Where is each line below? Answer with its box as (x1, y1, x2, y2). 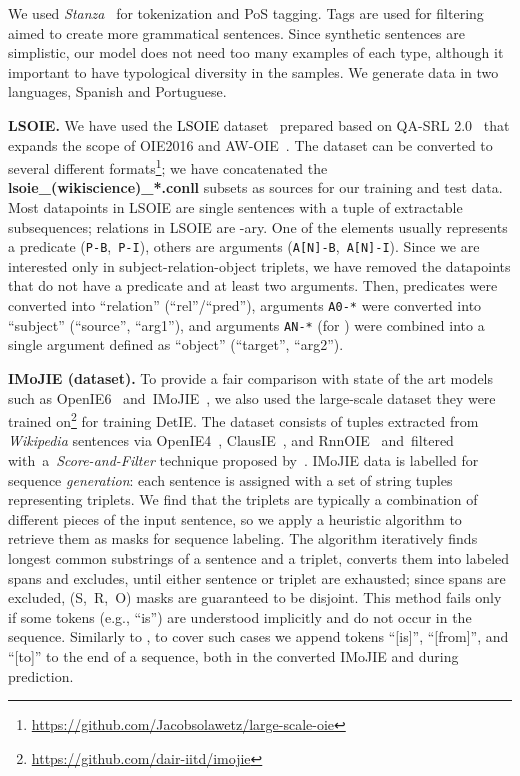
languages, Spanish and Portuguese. (8, 81, 227, 102)
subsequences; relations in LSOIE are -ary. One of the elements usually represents (8, 216, 508, 237)
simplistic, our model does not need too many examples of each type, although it (8, 42, 504, 63)
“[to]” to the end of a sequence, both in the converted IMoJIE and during (8, 645, 459, 666)
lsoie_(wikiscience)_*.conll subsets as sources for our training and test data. (8, 177, 503, 198)
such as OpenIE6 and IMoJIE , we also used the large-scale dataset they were (8, 387, 496, 408)
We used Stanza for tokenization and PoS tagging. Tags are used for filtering (8, 3, 484, 23)
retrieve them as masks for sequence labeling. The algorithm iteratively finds (8, 528, 478, 549)
